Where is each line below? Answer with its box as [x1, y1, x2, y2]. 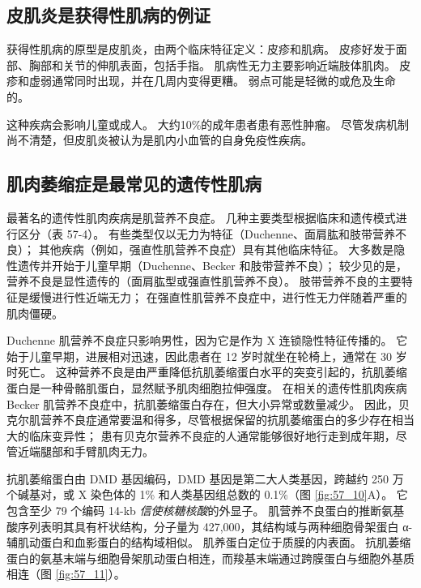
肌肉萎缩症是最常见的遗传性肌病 [6, 171, 262, 196]
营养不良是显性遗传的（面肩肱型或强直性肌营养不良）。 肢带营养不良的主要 [6, 273, 402, 290]
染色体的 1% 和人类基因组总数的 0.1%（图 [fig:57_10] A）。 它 [90, 486, 408, 503]
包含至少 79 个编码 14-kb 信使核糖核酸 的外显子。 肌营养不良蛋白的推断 [6, 502, 382, 519]
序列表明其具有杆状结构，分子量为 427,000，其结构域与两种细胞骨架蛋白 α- [17, 517, 413, 534]
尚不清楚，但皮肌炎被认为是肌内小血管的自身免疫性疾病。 [6, 131, 313, 148]
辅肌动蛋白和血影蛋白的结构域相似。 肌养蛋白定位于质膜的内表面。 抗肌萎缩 [6, 534, 411, 551]
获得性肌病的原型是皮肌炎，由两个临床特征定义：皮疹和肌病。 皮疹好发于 [6, 41, 396, 58]
